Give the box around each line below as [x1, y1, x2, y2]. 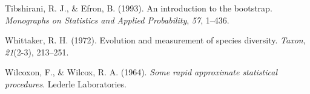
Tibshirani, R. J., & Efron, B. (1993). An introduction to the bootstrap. [5, 2, 272, 14]
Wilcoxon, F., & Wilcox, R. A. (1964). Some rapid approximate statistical [5, 66, 277, 78]
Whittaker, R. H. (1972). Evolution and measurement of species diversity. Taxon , [5, 34, 306, 46]
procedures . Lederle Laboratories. [5, 77, 127, 90]
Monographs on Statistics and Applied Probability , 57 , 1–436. [5, 13, 229, 26]
